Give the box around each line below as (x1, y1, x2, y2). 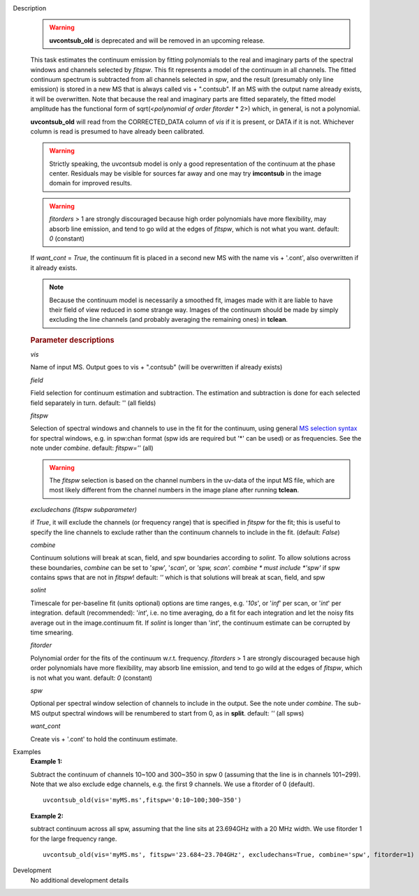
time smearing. (30, 628, 73, 637)
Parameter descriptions (30, 335, 115, 345)
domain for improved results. (49, 179, 133, 187)
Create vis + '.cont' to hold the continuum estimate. (30, 734, 178, 743)
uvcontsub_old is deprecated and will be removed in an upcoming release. (49, 36, 265, 45)
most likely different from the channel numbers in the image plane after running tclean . (49, 486, 300, 495)
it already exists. (30, 263, 78, 272)
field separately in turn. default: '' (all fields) (30, 399, 156, 407)
